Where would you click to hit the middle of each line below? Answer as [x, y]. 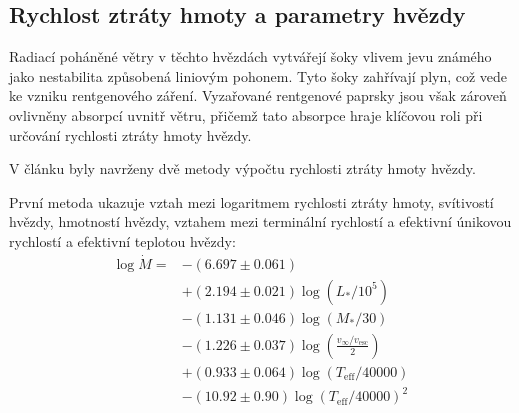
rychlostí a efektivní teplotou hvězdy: [122, 240]
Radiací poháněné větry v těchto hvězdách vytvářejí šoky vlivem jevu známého [250, 56]
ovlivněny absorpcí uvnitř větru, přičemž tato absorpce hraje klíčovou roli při [246, 114]
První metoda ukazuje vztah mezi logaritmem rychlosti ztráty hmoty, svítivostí [251, 201]
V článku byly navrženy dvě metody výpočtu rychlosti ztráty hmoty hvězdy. [242, 168]
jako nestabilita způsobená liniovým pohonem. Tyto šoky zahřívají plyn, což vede [258, 75]
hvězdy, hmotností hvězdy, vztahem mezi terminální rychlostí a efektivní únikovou [260, 221]
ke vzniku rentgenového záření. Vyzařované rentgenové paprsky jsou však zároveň [258, 95]
